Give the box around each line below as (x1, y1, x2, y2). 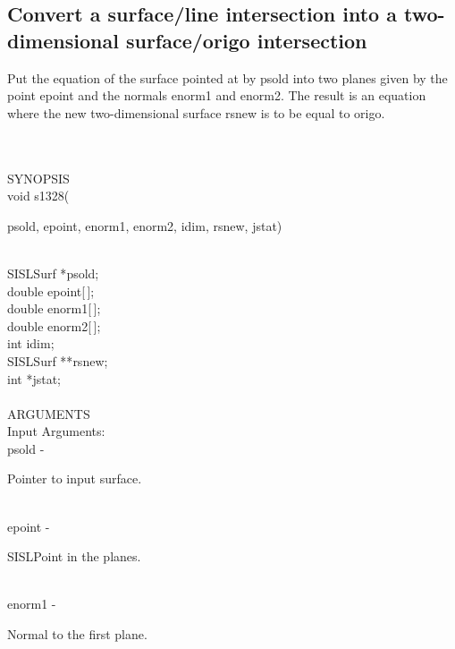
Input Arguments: (7, 422, 105, 440)
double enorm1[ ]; (7, 299, 101, 318)
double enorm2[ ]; (7, 316, 101, 335)
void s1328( (7, 186, 70, 205)
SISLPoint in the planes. (7, 547, 141, 566)
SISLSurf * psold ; (7, 263, 99, 282)
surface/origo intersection (125, 26, 367, 54)
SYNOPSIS (7, 168, 70, 187)
